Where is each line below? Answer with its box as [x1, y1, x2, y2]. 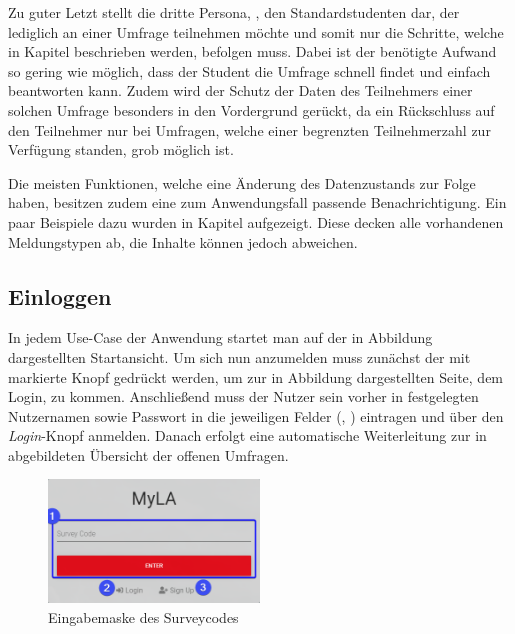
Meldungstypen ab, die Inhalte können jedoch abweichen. [8, 231, 358, 252]
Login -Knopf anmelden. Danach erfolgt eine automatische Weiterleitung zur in [8, 425, 487, 446]
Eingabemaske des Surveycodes [48, 606, 239, 627]
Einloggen [8, 280, 112, 311]
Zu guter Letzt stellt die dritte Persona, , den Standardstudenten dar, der [8, 2, 460, 22]
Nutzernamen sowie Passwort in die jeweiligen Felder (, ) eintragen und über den [8, 405, 504, 426]
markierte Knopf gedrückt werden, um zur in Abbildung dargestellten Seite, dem [8, 366, 504, 387]
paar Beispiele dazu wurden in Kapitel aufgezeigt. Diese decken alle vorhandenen [8, 211, 504, 232]
